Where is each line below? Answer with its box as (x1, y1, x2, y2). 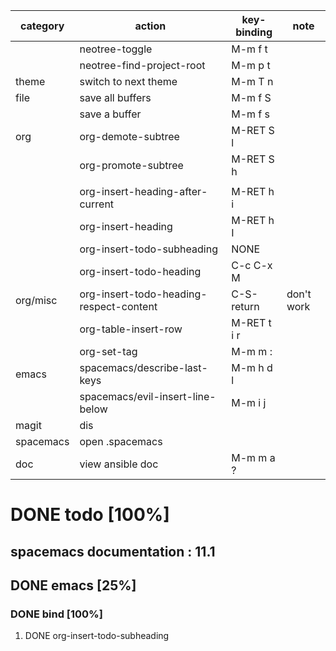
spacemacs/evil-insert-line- (79, 390, 217, 403)
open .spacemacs (79, 435, 163, 448)
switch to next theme (79, 75, 178, 88)
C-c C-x (231, 259, 273, 272)
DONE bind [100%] (10, 607, 103, 621)
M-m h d (231, 361, 273, 374)
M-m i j (231, 396, 267, 409)
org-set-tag (79, 345, 138, 358)
